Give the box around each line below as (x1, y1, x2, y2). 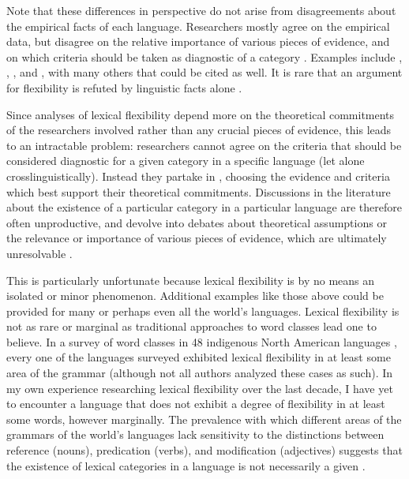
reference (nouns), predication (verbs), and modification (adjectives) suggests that (6, 442, 403, 458)
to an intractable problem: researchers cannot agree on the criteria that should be (6, 137, 402, 153)
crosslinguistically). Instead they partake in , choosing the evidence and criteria (6, 167, 390, 184)
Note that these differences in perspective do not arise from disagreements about (6, 2, 396, 18)
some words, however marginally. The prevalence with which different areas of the (6, 410, 402, 427)
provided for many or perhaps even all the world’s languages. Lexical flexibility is (6, 302, 400, 319)
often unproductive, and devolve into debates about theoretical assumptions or (6, 214, 387, 230)
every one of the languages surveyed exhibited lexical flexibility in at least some (6, 349, 391, 365)
